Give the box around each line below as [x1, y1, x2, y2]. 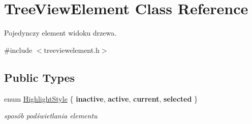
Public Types [4, 69, 75, 85]
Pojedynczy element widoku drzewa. [4, 27, 117, 38]
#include [4, 44, 33, 55]
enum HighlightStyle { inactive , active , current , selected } [4, 93, 198, 104]
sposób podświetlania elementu [4, 110, 98, 121]
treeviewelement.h [44, 44, 100, 55]
